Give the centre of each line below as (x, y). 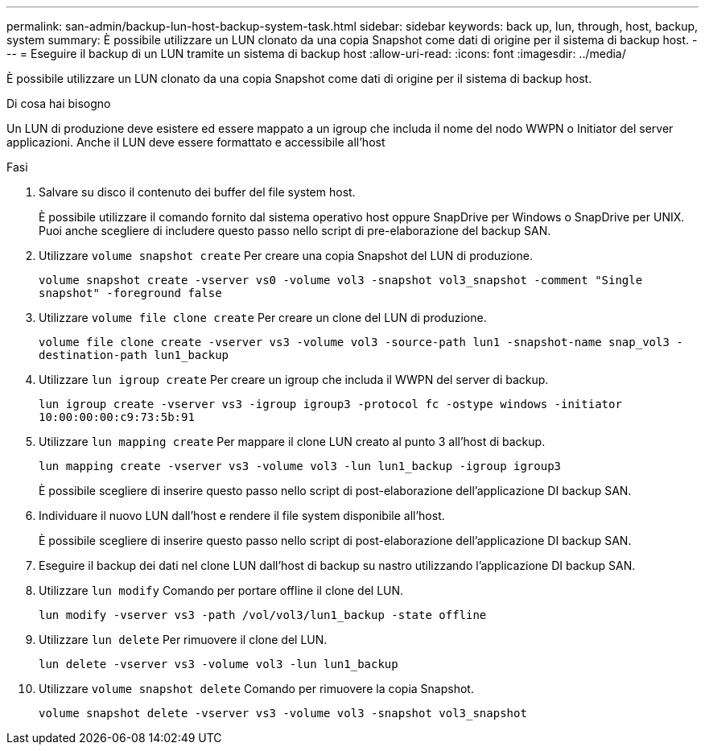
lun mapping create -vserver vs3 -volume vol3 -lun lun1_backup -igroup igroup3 (300, 466)
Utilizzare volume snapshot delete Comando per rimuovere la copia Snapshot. (256, 689)
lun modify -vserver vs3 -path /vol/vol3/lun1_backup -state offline (263, 615)
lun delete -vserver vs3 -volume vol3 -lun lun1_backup (219, 664)
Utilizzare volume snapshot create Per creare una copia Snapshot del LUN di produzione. (286, 256)
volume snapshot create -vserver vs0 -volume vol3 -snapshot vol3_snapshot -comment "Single (341, 280)
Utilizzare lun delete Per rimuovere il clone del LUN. (183, 640)
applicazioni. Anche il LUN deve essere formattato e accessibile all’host (196, 142)
